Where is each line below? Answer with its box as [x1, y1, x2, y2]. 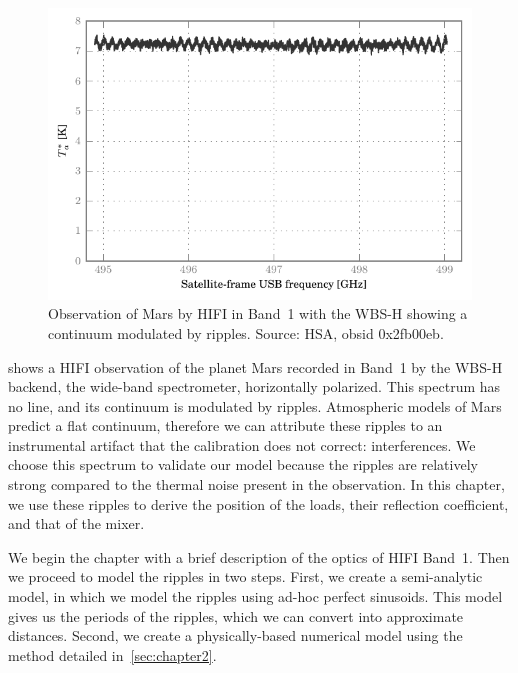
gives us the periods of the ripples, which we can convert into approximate [8, 605, 464, 626]
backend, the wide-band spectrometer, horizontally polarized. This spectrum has [8, 376, 501, 397]
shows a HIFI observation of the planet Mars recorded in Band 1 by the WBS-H [8, 356, 503, 377]
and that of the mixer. [8, 513, 145, 534]
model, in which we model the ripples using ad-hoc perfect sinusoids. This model [8, 586, 503, 607]
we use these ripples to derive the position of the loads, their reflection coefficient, [8, 493, 509, 514]
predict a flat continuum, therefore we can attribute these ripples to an [8, 415, 443, 436]
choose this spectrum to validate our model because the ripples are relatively [8, 454, 478, 475]
